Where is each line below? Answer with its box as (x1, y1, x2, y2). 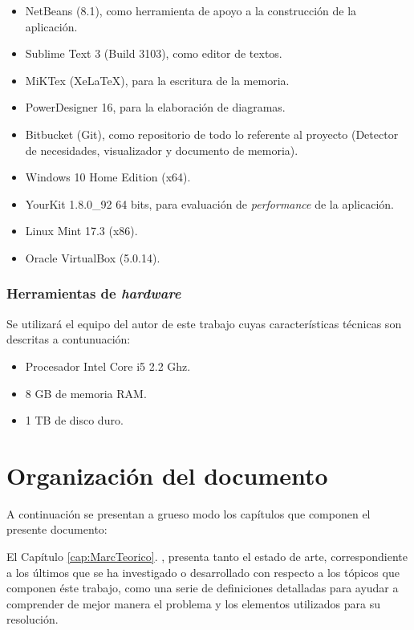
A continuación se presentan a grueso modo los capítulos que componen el (6, 505, 371, 522)
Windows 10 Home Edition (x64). (25, 169, 191, 185)
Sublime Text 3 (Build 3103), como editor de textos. (25, 45, 282, 62)
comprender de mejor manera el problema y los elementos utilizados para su (6, 595, 381, 612)
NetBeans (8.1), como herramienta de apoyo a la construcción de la (25, 2, 357, 18)
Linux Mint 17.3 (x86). (25, 222, 138, 239)
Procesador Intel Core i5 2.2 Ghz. (25, 357, 191, 374)
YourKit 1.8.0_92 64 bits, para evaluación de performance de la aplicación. (25, 195, 394, 212)
